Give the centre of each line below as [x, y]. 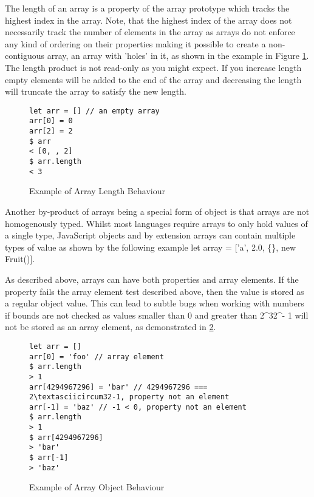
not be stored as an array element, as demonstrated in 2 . [111, 327]
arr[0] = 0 [51, 121]
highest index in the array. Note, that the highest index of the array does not [148, 20]
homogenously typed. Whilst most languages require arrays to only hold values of [156, 223]
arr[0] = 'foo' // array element [97, 357]
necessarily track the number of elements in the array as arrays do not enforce [150, 32]
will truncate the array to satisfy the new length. [96, 91]
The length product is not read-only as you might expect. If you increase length [153, 67]
